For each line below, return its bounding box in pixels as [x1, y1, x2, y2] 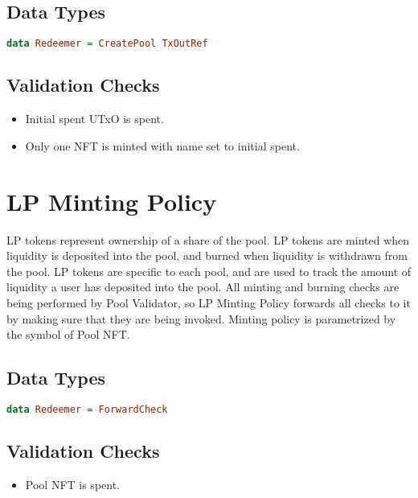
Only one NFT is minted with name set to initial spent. [25, 137, 300, 154]
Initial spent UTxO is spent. [25, 110, 164, 127]
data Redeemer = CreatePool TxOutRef [6, 38, 208, 50]
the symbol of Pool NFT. [6, 326, 130, 343]
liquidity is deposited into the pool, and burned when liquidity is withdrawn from [6, 247, 408, 264]
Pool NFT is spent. [25, 476, 121, 493]
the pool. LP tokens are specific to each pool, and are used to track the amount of [6, 262, 412, 279]
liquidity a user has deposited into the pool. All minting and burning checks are [6, 278, 400, 295]
